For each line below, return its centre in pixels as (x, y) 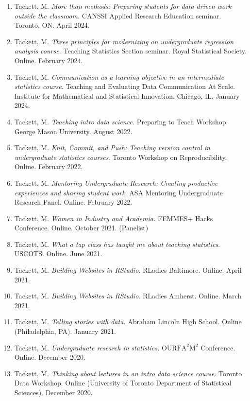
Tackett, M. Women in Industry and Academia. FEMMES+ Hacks (114, 218)
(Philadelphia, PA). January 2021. (65, 331)
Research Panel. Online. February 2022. (73, 202)
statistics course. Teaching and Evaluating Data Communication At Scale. (125, 86)
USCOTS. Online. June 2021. (58, 253)
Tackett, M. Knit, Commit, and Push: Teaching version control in (112, 148)
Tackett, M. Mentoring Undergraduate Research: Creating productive (116, 183)
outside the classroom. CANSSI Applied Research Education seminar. (118, 15)
